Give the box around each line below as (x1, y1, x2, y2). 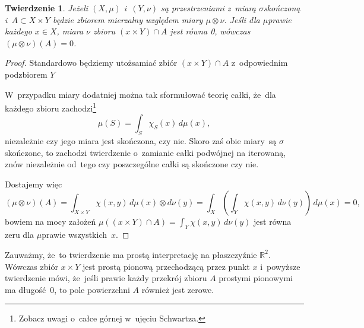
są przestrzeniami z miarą (161, 2, 256, 14)
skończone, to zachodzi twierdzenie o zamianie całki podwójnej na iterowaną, (5, 146, 286, 158)
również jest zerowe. (141, 283, 214, 295)
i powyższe (260, 260, 300, 272)
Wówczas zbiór (5, 260, 58, 272)
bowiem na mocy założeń (5, 215, 96, 227)
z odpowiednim (231, 56, 288, 69)
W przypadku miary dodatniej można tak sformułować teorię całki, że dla (5, 88, 276, 100)
